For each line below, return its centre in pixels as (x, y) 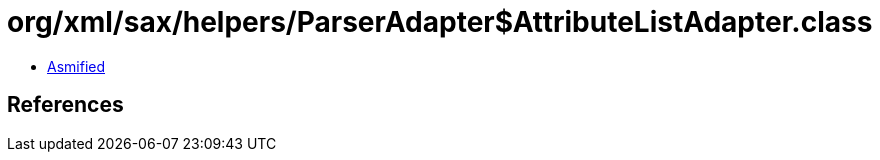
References (65, 105)
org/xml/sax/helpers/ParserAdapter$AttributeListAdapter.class (440, 22)
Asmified (76, 66)
